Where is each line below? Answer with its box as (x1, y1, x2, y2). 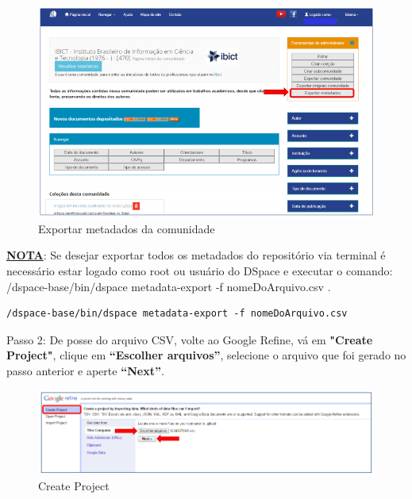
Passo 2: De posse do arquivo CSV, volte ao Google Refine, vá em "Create (6, 331, 373, 347)
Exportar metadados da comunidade (38, 220, 215, 236)
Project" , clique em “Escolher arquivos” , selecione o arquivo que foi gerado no (6, 347, 406, 363)
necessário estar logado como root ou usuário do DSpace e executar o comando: (6, 263, 393, 279)
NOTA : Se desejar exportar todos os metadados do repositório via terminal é (6, 247, 386, 263)
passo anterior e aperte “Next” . (6, 363, 164, 379)
